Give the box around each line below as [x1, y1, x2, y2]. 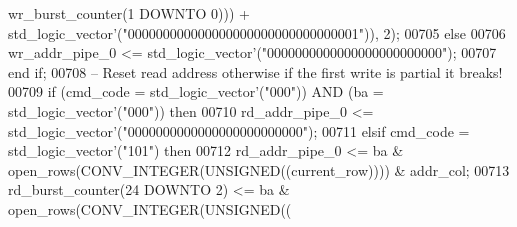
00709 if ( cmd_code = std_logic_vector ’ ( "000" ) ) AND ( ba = [8, 81, 384, 102]
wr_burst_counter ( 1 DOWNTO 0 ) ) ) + [8, 3, 250, 23]
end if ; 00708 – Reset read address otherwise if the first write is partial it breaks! [8, 61, 503, 82]
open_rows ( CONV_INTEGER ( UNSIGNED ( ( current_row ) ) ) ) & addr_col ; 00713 [8, 159, 510, 180]
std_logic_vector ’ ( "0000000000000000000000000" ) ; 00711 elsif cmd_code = [8, 120, 470, 141]
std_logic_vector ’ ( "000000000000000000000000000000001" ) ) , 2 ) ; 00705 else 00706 [8, 22, 506, 43]
